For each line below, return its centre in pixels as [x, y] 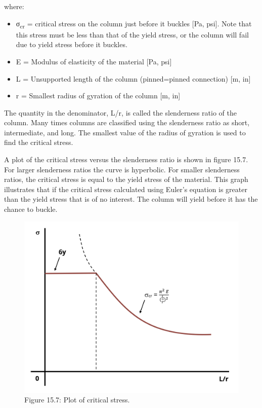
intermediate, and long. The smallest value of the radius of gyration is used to [125, 132]
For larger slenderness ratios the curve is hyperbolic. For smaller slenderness [122, 169]
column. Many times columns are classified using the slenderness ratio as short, [127, 122]
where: [14, 6]
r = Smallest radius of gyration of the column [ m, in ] [98, 96]
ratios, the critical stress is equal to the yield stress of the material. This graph [126, 179]
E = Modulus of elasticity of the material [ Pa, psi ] [94, 61]
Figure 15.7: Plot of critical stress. [77, 400]
